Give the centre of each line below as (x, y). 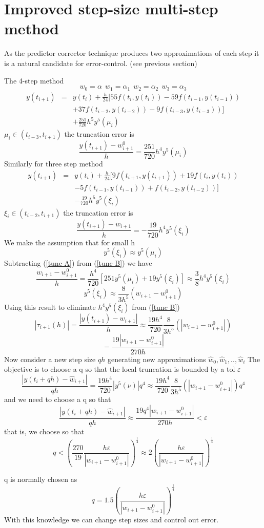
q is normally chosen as (41, 479)
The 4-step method (34, 80)
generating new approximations (157, 359)
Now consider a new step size (50, 359)
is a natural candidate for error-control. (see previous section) (101, 63)
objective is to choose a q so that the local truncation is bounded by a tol (120, 369)
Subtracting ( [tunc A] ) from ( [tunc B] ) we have (78, 263)
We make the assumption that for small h (69, 242)
